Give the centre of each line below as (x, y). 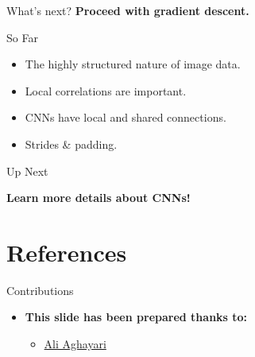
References (67, 252)
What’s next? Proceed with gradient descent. (128, 10)
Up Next (27, 171)
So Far (22, 37)
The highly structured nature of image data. (133, 64)
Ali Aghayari (75, 344)
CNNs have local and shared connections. (126, 117)
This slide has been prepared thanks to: (136, 317)
